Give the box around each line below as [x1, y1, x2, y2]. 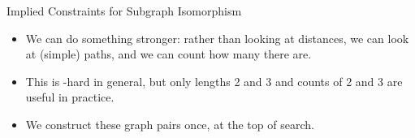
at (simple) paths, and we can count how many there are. [25, 45, 312, 63]
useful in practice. [25, 88, 115, 106]
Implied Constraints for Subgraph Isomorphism [6, 2, 242, 19]
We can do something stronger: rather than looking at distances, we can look [25, 29, 409, 46]
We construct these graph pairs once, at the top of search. [25, 115, 314, 132]
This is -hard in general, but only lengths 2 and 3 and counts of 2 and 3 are [25, 72, 403, 89]
